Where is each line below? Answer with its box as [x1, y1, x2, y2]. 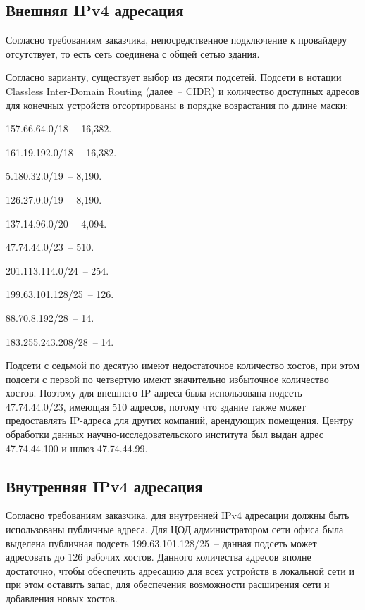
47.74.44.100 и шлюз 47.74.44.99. [6, 440, 148, 455]
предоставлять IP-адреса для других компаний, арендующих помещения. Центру [6, 413, 354, 428]
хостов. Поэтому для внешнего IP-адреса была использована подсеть [6, 385, 302, 400]
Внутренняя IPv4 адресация [6, 475, 203, 497]
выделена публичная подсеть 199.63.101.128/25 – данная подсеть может [6, 535, 317, 550]
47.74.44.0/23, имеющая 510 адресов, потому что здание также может [6, 399, 306, 413]
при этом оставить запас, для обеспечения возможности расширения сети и [6, 577, 330, 592]
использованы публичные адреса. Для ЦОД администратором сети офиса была [6, 522, 344, 537]
